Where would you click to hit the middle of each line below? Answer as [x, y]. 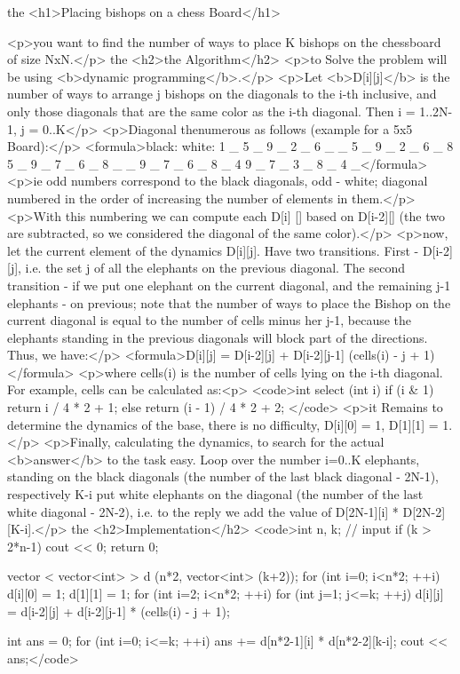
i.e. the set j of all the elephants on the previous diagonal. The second [215, 268]
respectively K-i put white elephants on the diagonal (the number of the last [215, 494]
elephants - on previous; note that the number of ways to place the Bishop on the [229, 302]
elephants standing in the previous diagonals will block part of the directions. [218, 337]
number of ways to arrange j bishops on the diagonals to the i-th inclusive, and [222, 94]
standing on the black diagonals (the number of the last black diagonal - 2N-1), [223, 476]
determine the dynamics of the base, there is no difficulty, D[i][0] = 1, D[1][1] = [223, 424]
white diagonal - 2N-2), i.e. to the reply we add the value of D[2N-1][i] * [203, 511]
